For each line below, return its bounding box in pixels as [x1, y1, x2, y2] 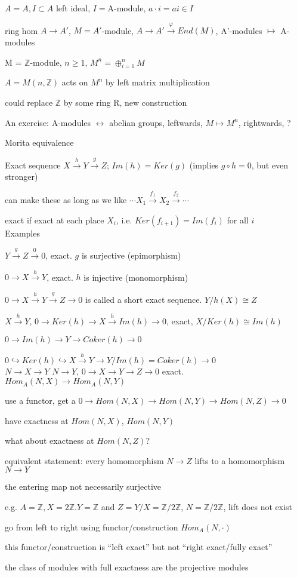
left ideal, [55, 2, 91, 14]
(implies [189, 158, 219, 171]
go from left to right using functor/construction [5, 520, 178, 533]
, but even [251, 158, 289, 171]
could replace [5, 96, 53, 108]
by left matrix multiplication [106, 76, 210, 88]
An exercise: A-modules [5, 116, 91, 128]
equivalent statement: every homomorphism [5, 454, 164, 466]
